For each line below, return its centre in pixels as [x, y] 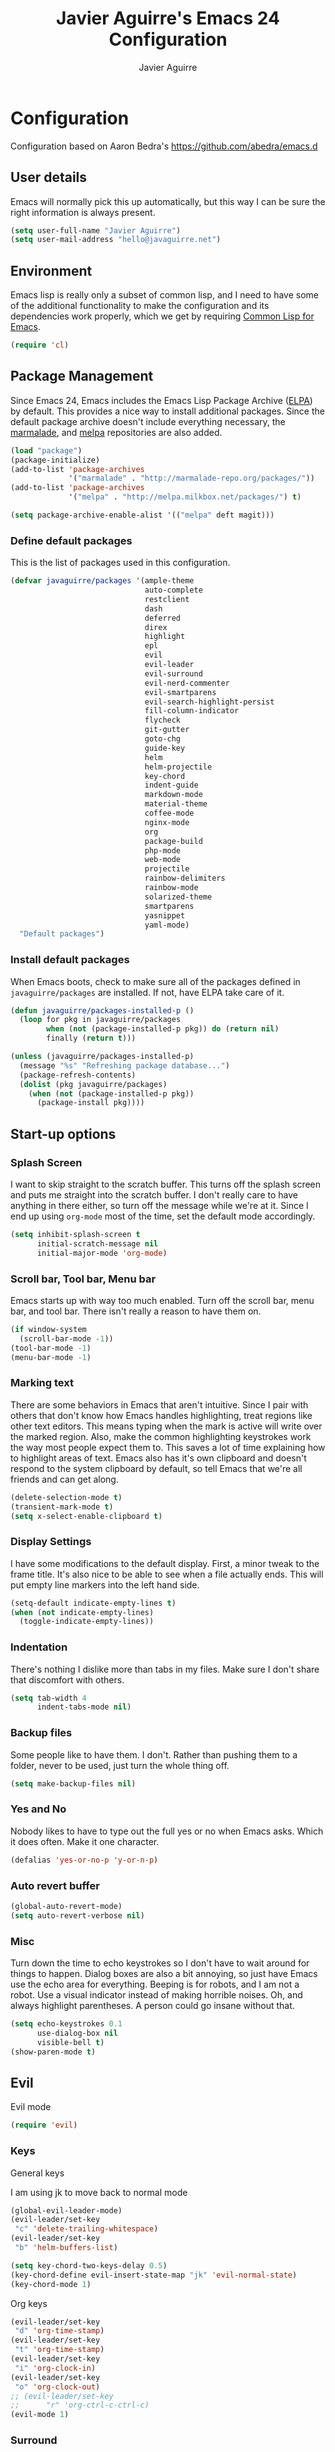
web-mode [163, 860]
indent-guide [171, 785]
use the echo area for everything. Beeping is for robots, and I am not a [155, 1984]
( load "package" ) [46, 450]
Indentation [39, 1647]
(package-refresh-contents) [78, 1075]
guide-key [165, 748]
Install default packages [70, 960]
